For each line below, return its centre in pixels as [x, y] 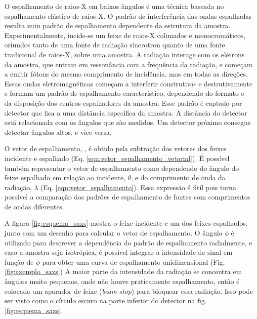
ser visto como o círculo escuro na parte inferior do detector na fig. [106, 300]
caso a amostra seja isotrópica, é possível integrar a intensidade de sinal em [119, 252]
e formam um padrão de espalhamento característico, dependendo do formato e [124, 93]
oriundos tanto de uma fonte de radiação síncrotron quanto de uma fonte [115, 45]
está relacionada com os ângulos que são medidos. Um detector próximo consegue [128, 122]
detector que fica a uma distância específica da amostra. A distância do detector [126, 112]
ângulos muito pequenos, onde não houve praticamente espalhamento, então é [122, 281]
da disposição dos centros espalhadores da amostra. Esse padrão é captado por [123, 102]
